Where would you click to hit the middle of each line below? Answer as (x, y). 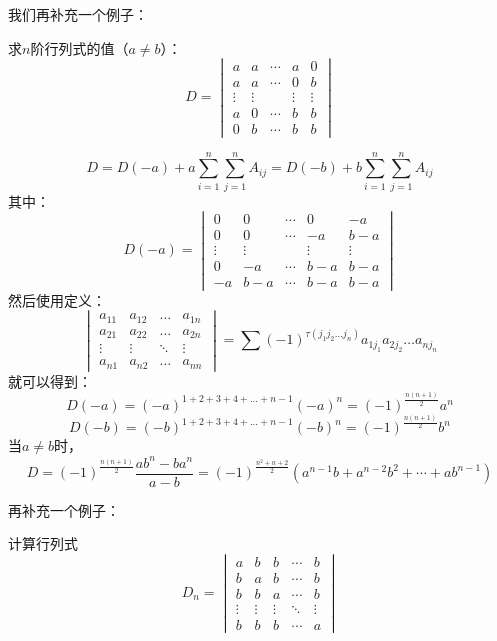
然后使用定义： (57, 299)
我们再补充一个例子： (78, 14)
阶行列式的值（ (79, 47)
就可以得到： (50, 380)
